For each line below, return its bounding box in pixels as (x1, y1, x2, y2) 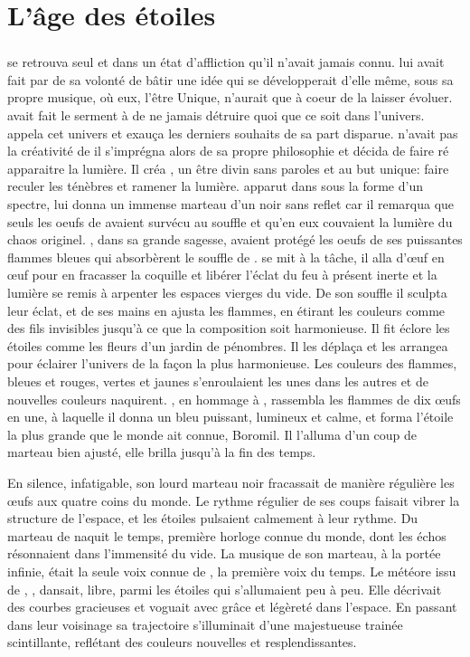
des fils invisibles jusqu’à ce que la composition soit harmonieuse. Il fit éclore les (7, 319, 450, 338)
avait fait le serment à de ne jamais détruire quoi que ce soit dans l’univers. (7, 106, 425, 125)
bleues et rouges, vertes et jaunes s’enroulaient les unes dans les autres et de (7, 371, 428, 390)
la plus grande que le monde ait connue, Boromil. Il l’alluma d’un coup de (7, 424, 418, 443)
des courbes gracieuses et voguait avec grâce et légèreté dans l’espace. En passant (7, 597, 457, 616)
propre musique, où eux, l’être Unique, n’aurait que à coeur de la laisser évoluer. (7, 88, 453, 107)
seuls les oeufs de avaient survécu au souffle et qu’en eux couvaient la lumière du (7, 212, 453, 231)
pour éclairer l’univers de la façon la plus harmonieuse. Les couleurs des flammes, (7, 354, 457, 373)
